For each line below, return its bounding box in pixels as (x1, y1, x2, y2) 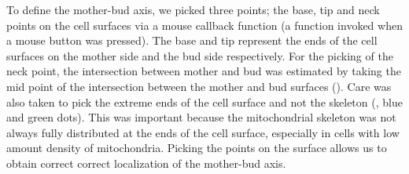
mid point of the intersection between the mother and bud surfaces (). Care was (6, 78, 392, 94)
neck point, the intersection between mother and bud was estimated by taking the (6, 63, 401, 79)
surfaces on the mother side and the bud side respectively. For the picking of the (6, 47, 393, 63)
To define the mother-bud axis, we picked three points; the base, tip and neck (6, 2, 380, 17)
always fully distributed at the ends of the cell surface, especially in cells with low (6, 124, 400, 140)
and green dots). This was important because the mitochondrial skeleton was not (6, 109, 396, 125)
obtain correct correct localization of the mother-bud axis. (6, 154, 286, 171)
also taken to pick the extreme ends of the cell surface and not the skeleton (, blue (6, 93, 403, 110)
